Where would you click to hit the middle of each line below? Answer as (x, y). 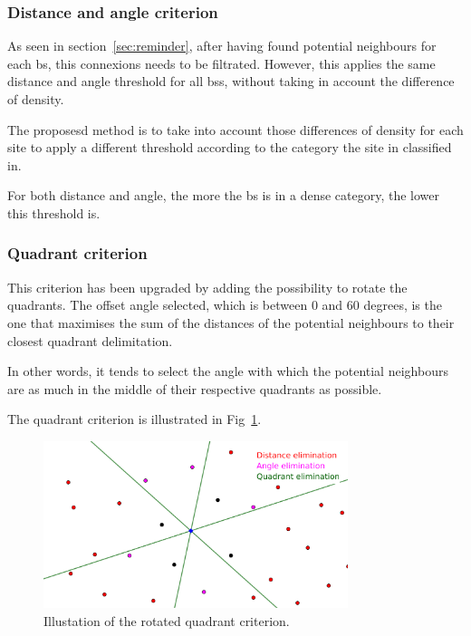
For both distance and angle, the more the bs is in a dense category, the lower (224, 195)
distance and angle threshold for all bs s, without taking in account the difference (231, 81)
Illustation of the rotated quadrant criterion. (167, 620)
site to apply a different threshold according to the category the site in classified (230, 147)
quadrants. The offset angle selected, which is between (158, 305)
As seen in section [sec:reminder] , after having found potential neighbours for (222, 46)
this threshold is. (54, 212)
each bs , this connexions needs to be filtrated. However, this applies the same (221, 63)
